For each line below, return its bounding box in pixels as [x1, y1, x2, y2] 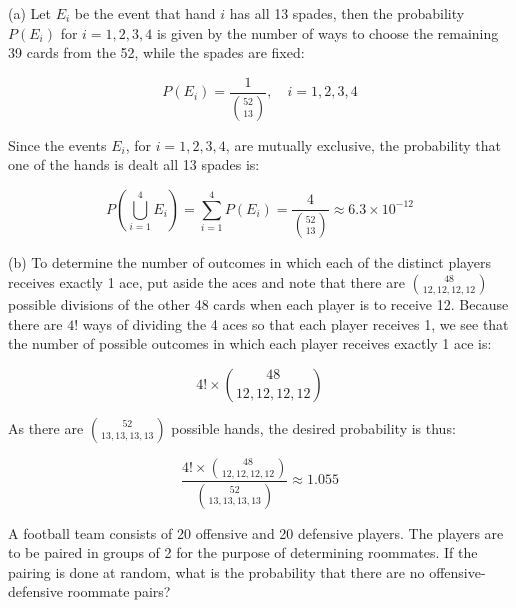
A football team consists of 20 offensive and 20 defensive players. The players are [8, 522, 504, 543]
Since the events [8, 134, 107, 155]
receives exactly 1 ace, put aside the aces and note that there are [8, 271, 405, 292]
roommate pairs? [67, 581, 171, 602]
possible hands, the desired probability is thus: [171, 417, 456, 438]
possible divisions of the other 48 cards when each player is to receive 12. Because [8, 293, 509, 314]
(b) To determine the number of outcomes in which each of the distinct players [8, 252, 491, 273]
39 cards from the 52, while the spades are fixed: [8, 42, 305, 63]
